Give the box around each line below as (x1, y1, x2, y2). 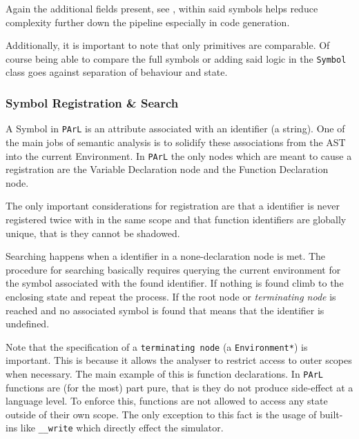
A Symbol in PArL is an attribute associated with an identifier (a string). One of (6, 121, 345, 136)
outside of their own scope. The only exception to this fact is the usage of (6, 407, 317, 421)
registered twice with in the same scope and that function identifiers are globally (6, 212, 347, 226)
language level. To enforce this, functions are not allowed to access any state (6, 394, 328, 408)
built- (319, 407, 343, 421)
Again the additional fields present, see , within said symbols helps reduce (6, 1, 318, 15)
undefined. (6, 316, 50, 331)
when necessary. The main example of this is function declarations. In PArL (6, 366, 323, 380)
